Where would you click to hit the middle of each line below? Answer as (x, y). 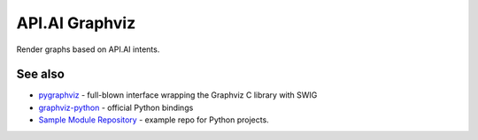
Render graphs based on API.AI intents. (88, 49)
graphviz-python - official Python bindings (116, 107)
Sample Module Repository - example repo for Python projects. (154, 120)
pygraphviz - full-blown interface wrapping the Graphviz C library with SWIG (178, 95)
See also (41, 74)
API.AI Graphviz (76, 23)
